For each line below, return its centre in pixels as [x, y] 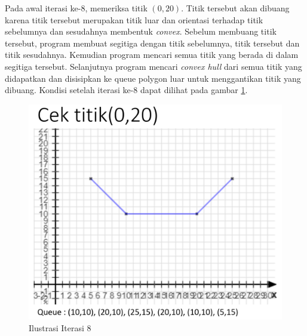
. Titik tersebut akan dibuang [235, 8]
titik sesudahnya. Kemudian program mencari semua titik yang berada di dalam [152, 55]
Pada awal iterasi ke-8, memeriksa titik [76, 8]
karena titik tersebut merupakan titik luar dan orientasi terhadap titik [134, 19]
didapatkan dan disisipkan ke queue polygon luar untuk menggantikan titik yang [153, 78]
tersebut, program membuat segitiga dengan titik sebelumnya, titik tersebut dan [152, 43]
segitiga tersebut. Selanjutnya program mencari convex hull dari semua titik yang [153, 66]
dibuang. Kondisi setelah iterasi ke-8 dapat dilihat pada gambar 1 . [126, 90]
